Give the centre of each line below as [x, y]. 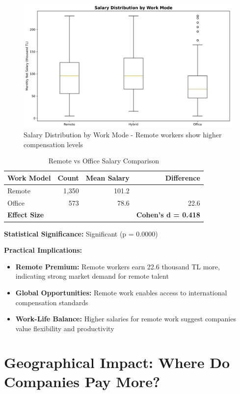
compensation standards [52, 302]
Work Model [29, 177]
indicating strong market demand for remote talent [92, 276]
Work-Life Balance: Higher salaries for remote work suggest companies [126, 319]
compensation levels [53, 144]
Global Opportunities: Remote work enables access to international [121, 292]
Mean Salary [107, 177]
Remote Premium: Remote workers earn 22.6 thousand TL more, [118, 266]
